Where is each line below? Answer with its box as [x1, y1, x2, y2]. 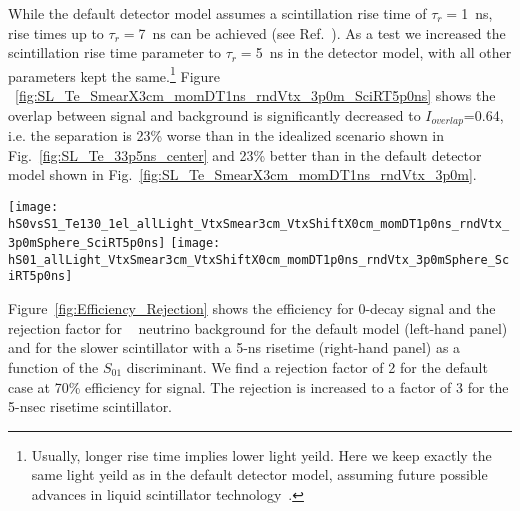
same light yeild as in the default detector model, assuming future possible [31, 464, 488, 485]
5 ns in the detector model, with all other [255, 42, 512, 63]
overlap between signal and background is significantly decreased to [8, 104, 421, 125]
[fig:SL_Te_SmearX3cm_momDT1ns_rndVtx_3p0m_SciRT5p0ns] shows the [15, 85, 496, 106]
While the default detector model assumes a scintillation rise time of [8, 3, 427, 23]
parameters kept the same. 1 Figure [8, 62, 221, 86]
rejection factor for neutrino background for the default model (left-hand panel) [8, 317, 508, 338]
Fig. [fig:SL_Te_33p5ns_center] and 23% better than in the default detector [8, 144, 482, 165]
